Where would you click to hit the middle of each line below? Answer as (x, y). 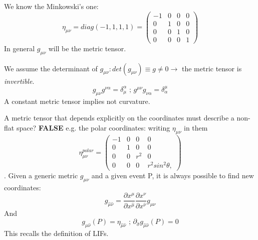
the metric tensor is (212, 68)
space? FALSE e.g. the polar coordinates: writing (93, 127)
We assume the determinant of (51, 68)
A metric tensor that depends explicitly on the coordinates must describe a (119, 118)
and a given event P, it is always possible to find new (173, 175)
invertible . (19, 81)
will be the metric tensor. (87, 48)
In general (20, 48)
